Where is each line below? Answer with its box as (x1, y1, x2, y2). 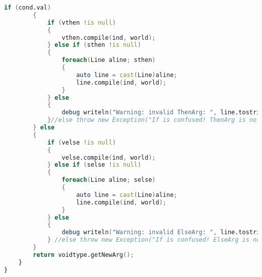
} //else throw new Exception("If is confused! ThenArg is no (47, 116, 257, 124)
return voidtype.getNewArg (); (33, 251, 134, 258)
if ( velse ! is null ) (47, 138, 116, 146)
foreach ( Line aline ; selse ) (61, 176, 156, 184)
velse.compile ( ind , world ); (61, 154, 156, 161)
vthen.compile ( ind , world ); (61, 34, 156, 41)
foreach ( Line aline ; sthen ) (61, 56, 156, 64)
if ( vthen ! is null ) (47, 19, 116, 26)
